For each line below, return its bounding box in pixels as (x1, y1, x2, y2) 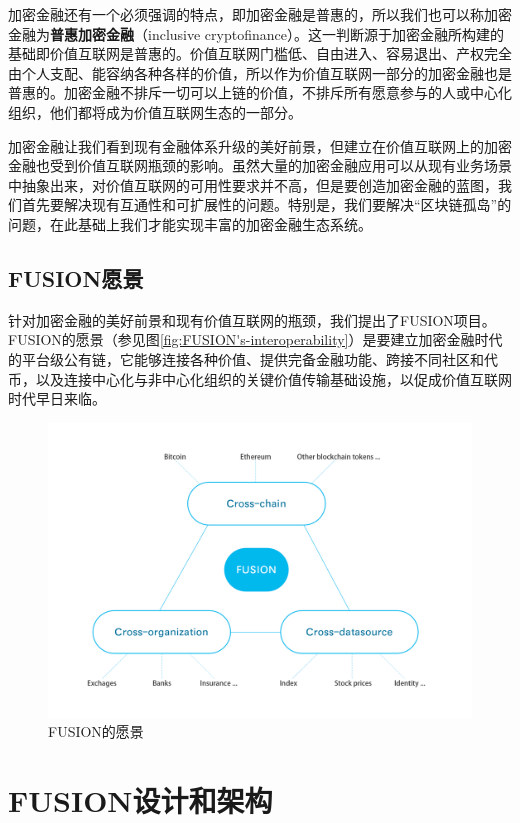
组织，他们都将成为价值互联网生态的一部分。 (8, 101, 302, 122)
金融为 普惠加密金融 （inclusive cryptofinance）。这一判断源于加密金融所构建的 (8, 23, 504, 44)
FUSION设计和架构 (8, 779, 273, 820)
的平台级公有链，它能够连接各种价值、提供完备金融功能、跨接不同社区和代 (8, 348, 498, 369)
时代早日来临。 (8, 388, 106, 409)
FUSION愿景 (8, 262, 144, 293)
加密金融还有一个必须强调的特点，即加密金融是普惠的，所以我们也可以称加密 (8, 4, 512, 24)
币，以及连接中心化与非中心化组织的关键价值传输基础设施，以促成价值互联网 (8, 368, 512, 389)
